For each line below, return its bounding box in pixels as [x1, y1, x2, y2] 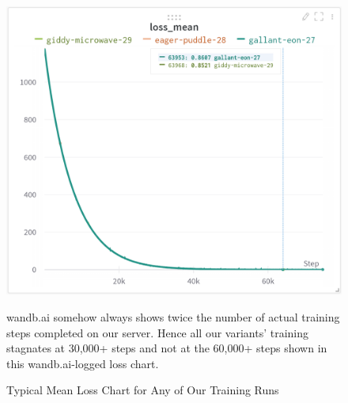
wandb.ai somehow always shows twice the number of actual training [6, 308, 340, 325]
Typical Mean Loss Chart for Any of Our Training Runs [6, 382, 279, 398]
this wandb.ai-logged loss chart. [6, 355, 159, 371]
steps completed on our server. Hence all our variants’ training [6, 324, 309, 340]
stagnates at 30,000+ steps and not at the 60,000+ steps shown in [6, 340, 327, 356]
